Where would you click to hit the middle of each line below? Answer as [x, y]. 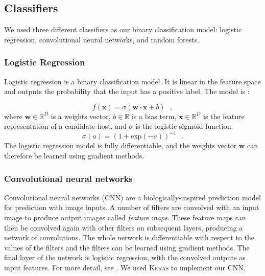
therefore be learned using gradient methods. [74, 156]
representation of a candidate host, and [65, 126]
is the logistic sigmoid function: [184, 126]
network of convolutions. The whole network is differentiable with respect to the [129, 237]
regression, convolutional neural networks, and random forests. [102, 39]
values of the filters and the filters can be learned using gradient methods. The [127, 247]
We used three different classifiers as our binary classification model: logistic [123, 29]
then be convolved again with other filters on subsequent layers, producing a [124, 227]
